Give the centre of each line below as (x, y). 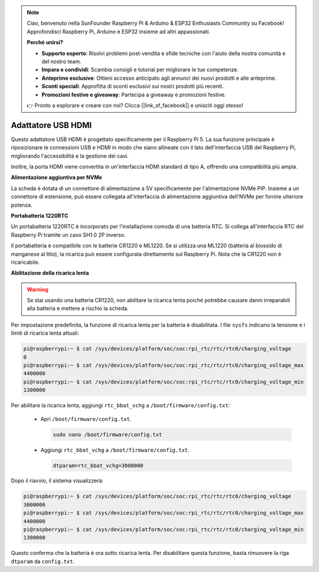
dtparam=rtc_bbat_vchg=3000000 (98, 465)
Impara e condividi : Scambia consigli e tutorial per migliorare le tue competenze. (140, 70)
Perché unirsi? (45, 43)
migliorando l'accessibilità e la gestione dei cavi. (70, 156)
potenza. (22, 205)
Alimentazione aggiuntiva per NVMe (57, 178)
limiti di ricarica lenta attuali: (45, 333)
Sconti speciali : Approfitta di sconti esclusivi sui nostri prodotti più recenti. (133, 86)
